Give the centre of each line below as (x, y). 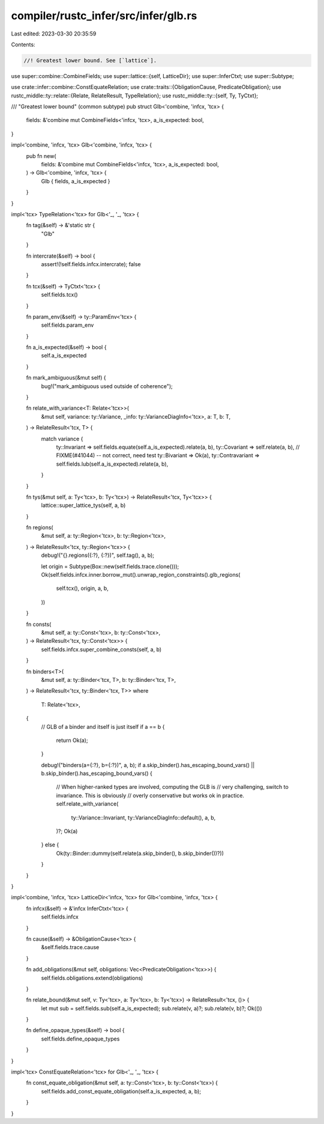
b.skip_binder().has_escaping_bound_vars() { (97, 773)
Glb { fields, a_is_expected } (76, 181)
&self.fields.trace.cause (70, 947)
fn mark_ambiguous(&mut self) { (66, 378)
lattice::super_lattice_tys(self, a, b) (83, 505)
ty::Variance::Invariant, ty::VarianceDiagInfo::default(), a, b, (143, 818)
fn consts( (39, 624)
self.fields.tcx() (59, 295)
